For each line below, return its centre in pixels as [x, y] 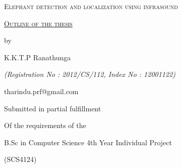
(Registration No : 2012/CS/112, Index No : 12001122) [90, 74]
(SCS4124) [20, 159]
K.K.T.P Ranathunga [38, 57]
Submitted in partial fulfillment [53, 108]
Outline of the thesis [38, 23]
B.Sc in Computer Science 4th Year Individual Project [88, 142]
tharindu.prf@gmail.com [41, 91]
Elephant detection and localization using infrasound [91, 6]
